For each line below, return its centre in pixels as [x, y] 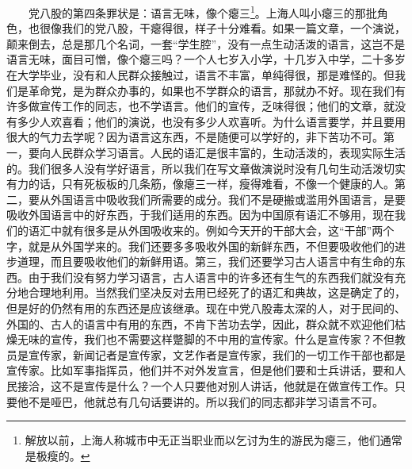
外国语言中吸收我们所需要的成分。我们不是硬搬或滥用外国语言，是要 [228, 199]
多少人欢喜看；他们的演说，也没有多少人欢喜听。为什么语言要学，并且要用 [211, 121]
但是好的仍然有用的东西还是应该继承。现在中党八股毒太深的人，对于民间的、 [206, 308]
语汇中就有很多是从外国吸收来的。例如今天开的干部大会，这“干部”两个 [211, 230]
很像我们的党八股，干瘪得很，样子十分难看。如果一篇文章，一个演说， [222, 28]
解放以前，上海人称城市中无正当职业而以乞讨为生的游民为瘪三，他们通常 [214, 440]
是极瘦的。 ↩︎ [57, 455]
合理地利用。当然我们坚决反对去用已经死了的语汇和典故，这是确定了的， [217, 292]
